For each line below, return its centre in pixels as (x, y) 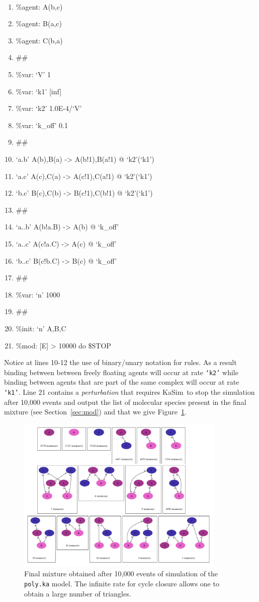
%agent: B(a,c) (39, 23)
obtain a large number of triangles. (78, 593)
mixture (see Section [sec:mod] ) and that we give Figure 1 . (95, 412)
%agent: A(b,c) (39, 6)
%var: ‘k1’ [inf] (39, 91)
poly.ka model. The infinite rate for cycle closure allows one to (122, 584)
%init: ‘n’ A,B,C (41, 328)
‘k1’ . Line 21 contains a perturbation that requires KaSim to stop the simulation (129, 392)
